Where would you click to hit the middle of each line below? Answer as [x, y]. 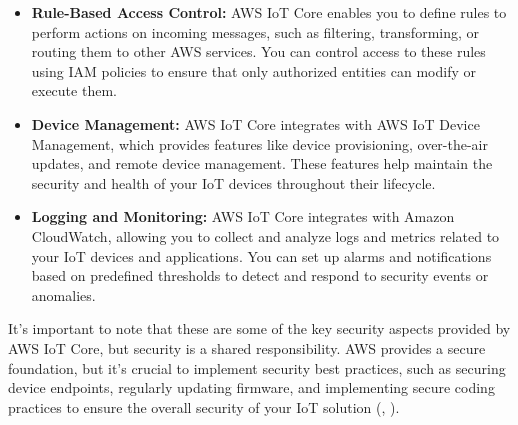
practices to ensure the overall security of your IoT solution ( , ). [204, 406]
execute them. [74, 90]
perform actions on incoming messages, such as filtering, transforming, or [255, 31]
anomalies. [63, 294]
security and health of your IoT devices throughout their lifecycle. [233, 182]
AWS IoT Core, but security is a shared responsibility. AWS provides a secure [247, 347]
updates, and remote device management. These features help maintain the [262, 163]
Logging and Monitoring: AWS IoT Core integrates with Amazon [243, 216]
